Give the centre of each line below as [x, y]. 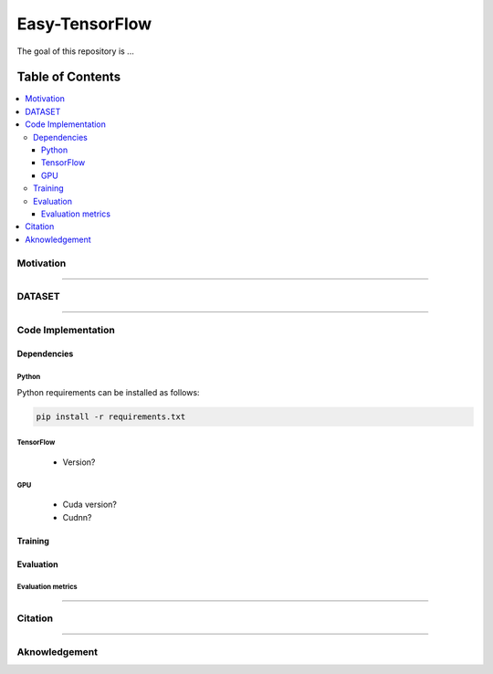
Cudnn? [77, 517]
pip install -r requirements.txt [111, 416]
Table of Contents [69, 77]
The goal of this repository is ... [75, 51]
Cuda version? [90, 505]
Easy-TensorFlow [84, 24]
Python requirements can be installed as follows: [108, 392]
